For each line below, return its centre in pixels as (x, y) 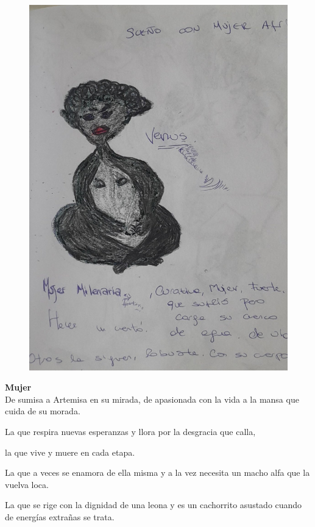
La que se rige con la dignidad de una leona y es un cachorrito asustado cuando (154, 505)
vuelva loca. (27, 484)
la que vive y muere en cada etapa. (70, 452)
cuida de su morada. (43, 411)
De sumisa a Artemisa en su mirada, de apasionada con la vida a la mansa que (152, 399)
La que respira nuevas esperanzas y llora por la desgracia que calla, (130, 432)
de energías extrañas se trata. (60, 517)
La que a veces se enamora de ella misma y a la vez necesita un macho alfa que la (157, 472)
